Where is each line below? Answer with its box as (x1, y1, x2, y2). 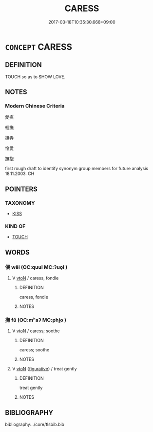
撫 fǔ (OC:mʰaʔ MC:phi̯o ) (5, 317, 67, 324)
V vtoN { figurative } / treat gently (12, 366, 77, 372)
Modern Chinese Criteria (5, 103, 65, 109)
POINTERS (5, 185, 38, 193)
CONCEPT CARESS (5, 41, 72, 52)
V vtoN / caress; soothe (12, 328, 60, 334)
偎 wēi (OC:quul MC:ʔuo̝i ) (5, 263, 68, 270)
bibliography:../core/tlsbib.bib (5, 421, 65, 428)
